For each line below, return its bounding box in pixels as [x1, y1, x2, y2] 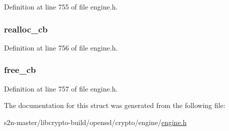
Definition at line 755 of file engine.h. [4, 1, 118, 11]
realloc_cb [4, 22, 48, 35]
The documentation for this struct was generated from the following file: [4, 100, 225, 110]
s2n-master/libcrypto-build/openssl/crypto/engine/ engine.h [4, 116, 187, 127]
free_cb [4, 63, 36, 76]
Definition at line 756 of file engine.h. [4, 42, 118, 52]
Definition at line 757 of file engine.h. [4, 83, 118, 93]
